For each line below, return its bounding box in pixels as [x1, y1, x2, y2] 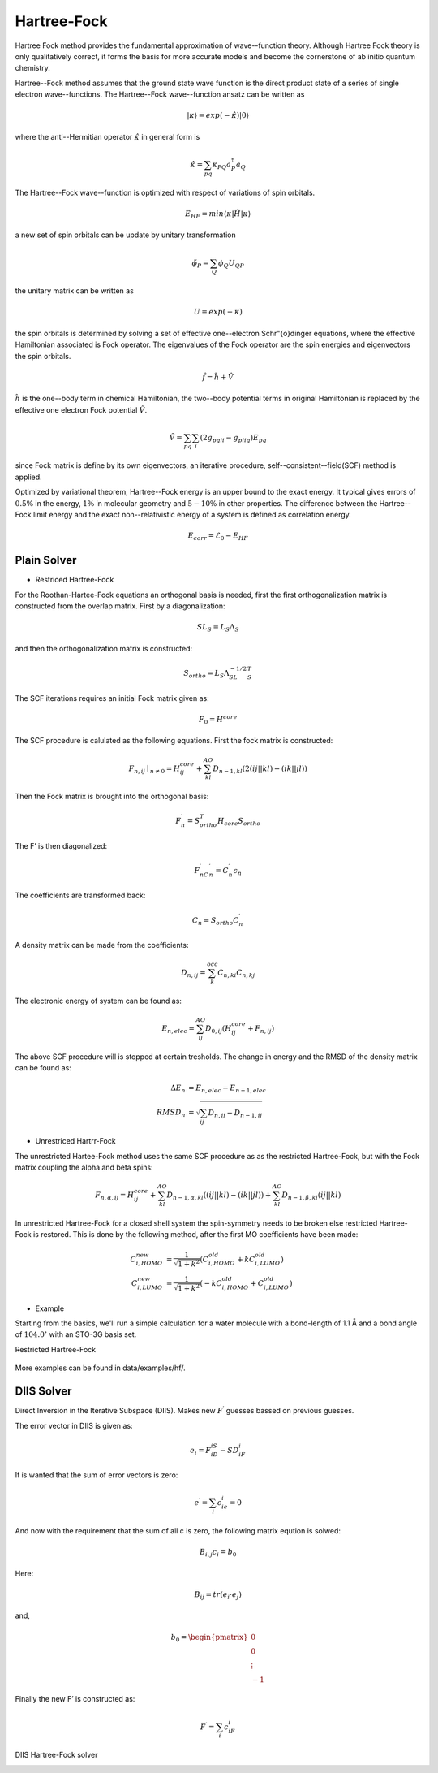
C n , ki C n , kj [217, 968, 255, 979]
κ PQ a [212, 159, 231, 171]
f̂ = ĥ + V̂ [202, 372, 234, 382]
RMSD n [156, 1108, 186, 1119]
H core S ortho [217, 816, 261, 828]
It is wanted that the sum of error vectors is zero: [15, 1470, 178, 1480]
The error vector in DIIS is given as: [15, 1421, 133, 1430]
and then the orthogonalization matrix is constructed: [15, 644, 193, 653]
